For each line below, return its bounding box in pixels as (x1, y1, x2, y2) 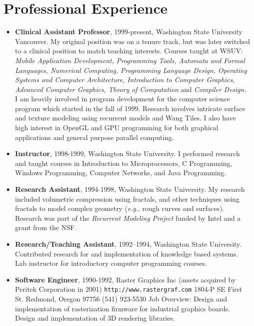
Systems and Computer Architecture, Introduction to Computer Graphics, (15, 74, 235, 85)
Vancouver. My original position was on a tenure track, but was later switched (15, 36, 250, 46)
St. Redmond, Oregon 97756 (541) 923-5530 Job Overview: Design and (15, 294, 227, 304)
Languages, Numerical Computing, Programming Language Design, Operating (15, 65, 247, 75)
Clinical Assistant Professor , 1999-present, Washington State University (15, 26, 243, 37)
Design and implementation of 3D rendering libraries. (15, 313, 175, 323)
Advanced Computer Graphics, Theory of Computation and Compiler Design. (15, 84, 247, 94)
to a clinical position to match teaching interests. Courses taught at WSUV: (15, 46, 243, 56)
